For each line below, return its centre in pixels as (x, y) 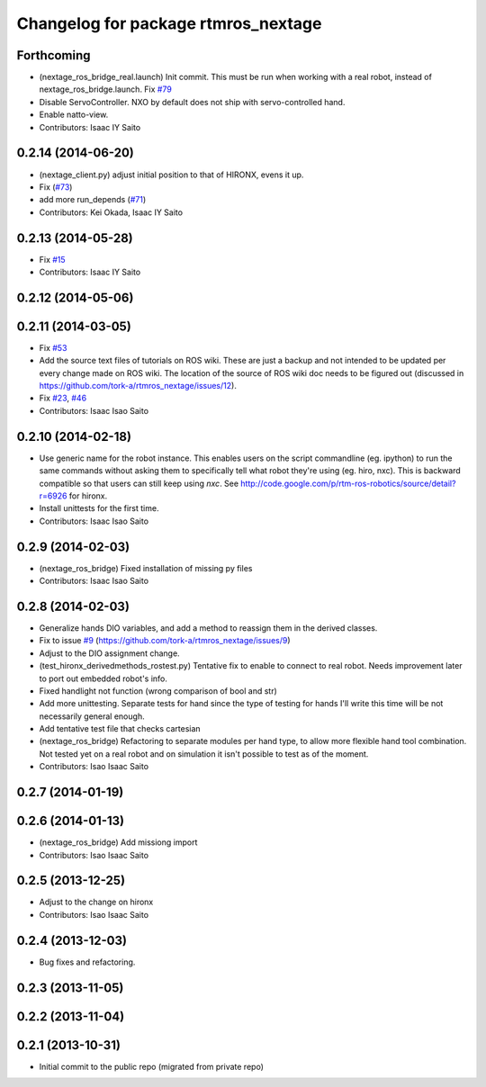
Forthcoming (54, 55)
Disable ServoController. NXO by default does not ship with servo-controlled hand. (192, 102)
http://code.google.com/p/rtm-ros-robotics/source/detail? (348, 483)
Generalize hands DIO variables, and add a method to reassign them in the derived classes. (208, 628)
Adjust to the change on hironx (96, 902)
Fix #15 (53, 259)
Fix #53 (53, 347)
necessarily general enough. (92, 716)
